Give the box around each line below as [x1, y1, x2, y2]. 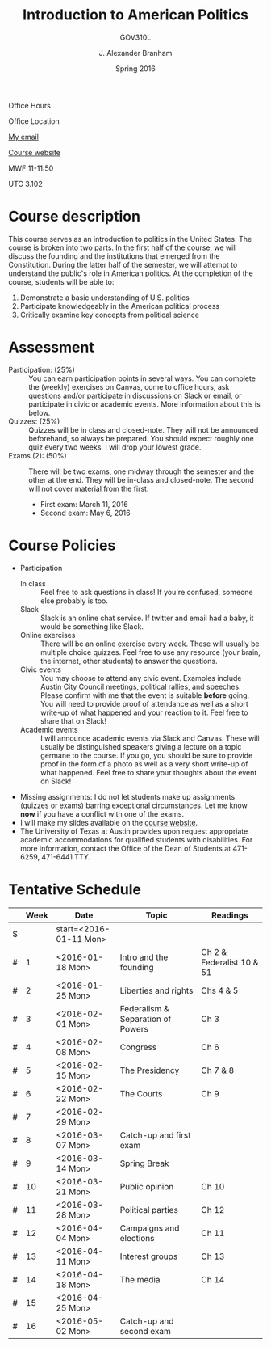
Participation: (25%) [8, 365, 75, 374]
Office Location [8, 116, 60, 126]
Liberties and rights [119, 985, 194, 996]
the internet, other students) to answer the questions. [40, 656, 218, 665]
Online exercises [19, 630, 76, 640]
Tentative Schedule [8, 880, 141, 898]
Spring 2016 [115, 63, 156, 74]
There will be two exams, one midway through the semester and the [28, 467, 255, 476]
